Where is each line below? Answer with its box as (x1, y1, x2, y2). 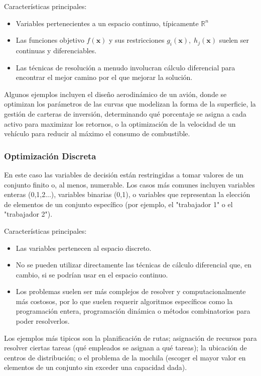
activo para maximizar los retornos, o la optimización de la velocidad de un (4, 118, 236, 129)
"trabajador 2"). (4, 209, 53, 219)
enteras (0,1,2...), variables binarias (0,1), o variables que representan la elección (4, 189, 250, 200)
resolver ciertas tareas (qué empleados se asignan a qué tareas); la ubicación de (4, 342, 247, 353)
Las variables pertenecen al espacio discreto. (16, 242, 152, 253)
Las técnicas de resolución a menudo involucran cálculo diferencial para (16, 62, 235, 72)
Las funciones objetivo (16, 35, 84, 45)
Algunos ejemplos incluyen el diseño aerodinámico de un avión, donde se (4, 88, 227, 99)
